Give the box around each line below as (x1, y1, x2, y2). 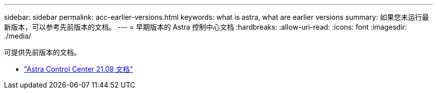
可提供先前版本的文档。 (4, 48, 81, 56)
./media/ (4, 32, 31, 40)
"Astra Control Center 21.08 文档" (24, 65, 133, 73)
